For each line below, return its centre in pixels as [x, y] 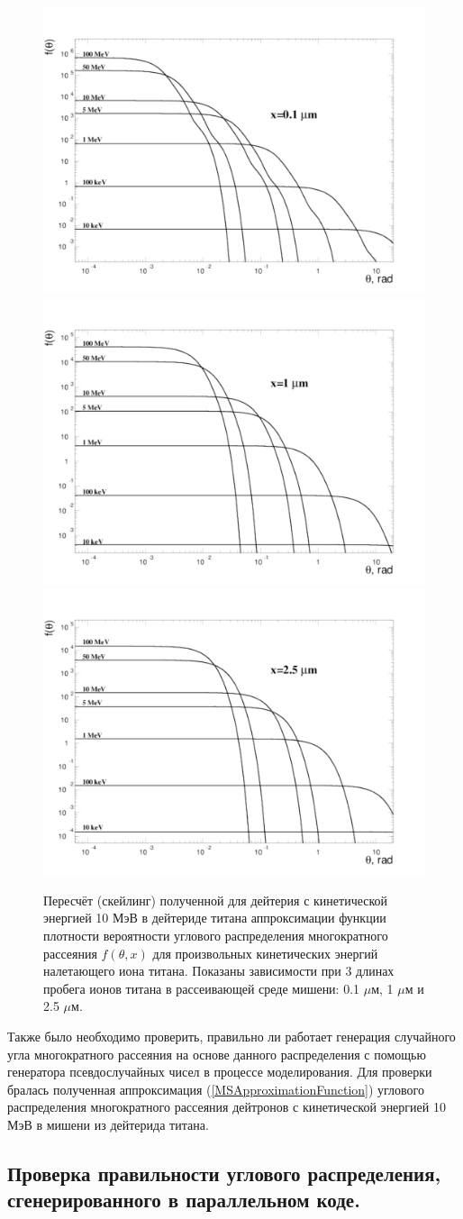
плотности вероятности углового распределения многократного [216, 935]
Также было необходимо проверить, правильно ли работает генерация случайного [231, 1036]
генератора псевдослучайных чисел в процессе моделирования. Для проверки [220, 1072]
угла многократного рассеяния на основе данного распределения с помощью [217, 1054]
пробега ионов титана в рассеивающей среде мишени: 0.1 [202, 988]
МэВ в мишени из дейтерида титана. [108, 1124]
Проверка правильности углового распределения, [224, 1173]
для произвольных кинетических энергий [265, 953]
